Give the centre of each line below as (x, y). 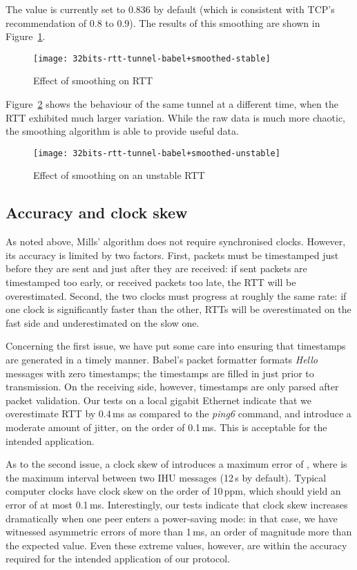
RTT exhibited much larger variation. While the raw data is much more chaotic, (175, 117)
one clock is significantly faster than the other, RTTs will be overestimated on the (178, 309)
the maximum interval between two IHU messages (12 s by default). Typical (166, 477)
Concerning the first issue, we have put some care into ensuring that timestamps (176, 346)
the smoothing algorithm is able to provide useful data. (122, 131)
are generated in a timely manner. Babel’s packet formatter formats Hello (162, 360)
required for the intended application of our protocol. (118, 559)
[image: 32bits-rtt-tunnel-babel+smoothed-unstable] (157, 153)
